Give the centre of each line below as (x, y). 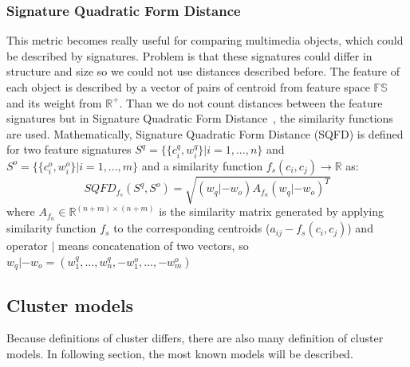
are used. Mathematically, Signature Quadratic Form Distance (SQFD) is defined (205, 133)
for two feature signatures (69, 149)
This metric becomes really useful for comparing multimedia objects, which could (205, 40)
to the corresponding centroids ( (192, 228)
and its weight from (54, 102)
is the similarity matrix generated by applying (271, 211)
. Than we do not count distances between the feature (251, 102)
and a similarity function (202, 165)
